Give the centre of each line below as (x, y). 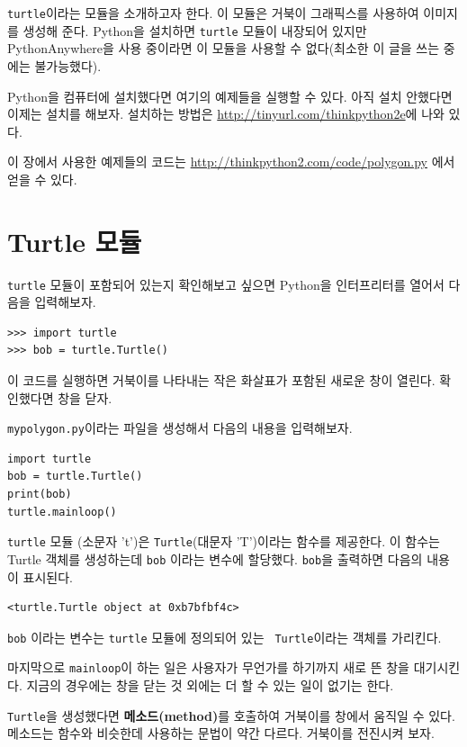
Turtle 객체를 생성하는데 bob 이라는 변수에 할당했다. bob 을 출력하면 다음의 (215, 558)
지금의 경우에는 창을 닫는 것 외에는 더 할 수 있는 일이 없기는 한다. (210, 685)
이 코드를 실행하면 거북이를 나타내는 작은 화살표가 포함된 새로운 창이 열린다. (221, 380)
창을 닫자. (85, 397)
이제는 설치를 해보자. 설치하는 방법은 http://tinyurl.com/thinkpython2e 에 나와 (226, 114)
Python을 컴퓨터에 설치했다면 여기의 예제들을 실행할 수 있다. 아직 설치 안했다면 (230, 96)
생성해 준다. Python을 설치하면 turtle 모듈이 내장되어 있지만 (195, 30)
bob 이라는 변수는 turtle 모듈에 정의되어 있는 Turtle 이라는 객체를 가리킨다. (225, 637)
